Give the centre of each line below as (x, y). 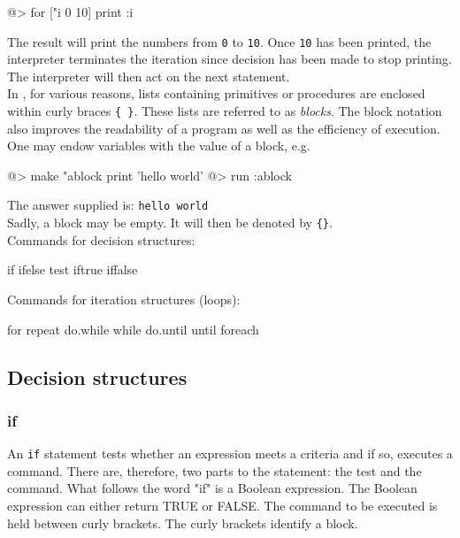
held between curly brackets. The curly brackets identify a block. (183, 523)
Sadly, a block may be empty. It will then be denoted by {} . (170, 223)
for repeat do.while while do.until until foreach (133, 329)
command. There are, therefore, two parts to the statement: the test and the (215, 470)
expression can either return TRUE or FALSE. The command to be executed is (222, 505)
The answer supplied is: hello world (108, 205)
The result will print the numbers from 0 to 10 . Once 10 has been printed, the (219, 41)
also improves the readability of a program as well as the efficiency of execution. (224, 128)
